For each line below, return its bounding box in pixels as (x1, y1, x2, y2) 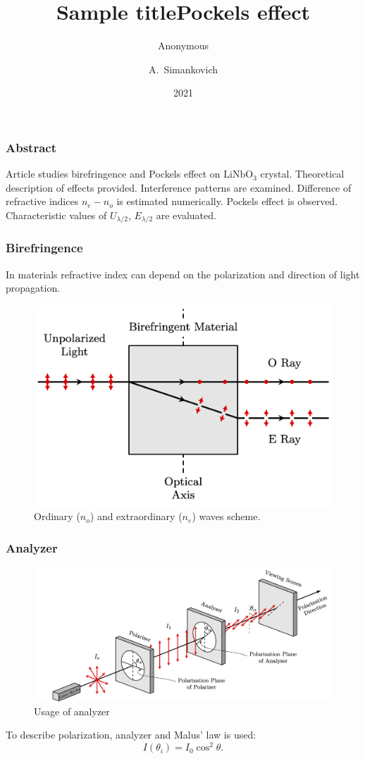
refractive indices (6, 194, 79, 209)
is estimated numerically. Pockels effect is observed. (116, 194, 338, 209)
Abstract (6, 138, 56, 156)
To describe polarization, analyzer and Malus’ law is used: (6, 727, 256, 742)
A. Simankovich (148, 61, 218, 76)
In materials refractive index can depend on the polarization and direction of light (6, 266, 360, 281)
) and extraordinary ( (89, 509, 182, 524)
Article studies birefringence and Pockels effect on (6, 166, 221, 181)
